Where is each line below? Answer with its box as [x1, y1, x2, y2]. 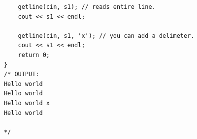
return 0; [18, 51, 50, 58]
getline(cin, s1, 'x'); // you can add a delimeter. [18, 32, 195, 39]
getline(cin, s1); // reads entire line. [18, 3, 156, 10]
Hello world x [3, 99, 50, 107]
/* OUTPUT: [3, 71, 39, 78]
